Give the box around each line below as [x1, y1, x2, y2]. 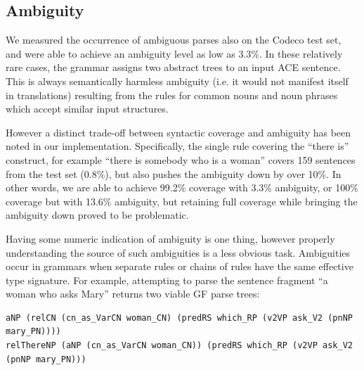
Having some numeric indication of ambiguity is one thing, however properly [6, 231, 335, 245]
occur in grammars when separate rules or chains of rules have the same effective [6, 259, 353, 274]
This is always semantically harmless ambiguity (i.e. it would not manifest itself [6, 73, 349, 88]
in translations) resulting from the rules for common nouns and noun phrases [6, 87, 338, 102]
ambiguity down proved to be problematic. [6, 208, 189, 222]
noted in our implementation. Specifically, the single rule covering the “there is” [6, 139, 349, 153]
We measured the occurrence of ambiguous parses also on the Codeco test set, [6, 32, 342, 47]
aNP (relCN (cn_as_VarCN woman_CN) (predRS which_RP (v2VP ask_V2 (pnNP [6, 312, 353, 323]
